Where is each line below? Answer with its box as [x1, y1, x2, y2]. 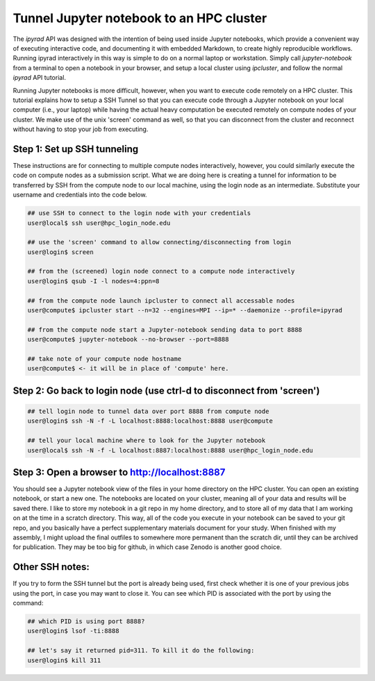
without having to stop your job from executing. [12, 125, 149, 133]
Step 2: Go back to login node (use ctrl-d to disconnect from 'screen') [12, 385, 320, 396]
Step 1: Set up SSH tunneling [12, 143, 139, 155]
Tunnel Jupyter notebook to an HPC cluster [12, 10, 267, 26]
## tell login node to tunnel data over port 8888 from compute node [27, 407, 269, 415]
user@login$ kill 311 [27, 656, 101, 664]
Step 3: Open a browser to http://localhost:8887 [12, 466, 226, 478]
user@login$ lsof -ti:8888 [27, 627, 119, 635]
